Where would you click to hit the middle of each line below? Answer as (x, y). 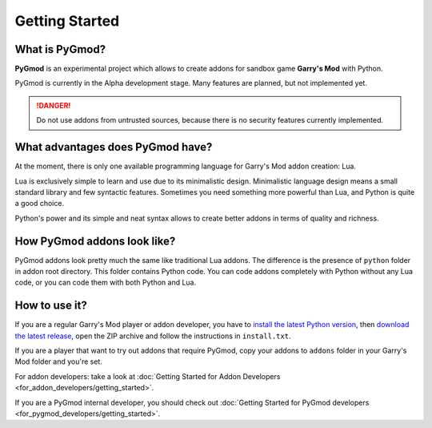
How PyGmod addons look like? (95, 241)
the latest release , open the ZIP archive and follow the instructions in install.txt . (153, 336)
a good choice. (39, 204)
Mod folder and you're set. (59, 361)
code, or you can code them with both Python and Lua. (106, 283)
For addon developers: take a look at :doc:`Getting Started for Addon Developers (148, 376)
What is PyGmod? (60, 49)
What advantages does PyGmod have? (114, 147)
